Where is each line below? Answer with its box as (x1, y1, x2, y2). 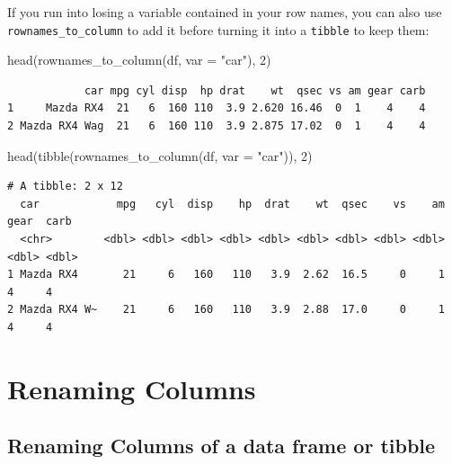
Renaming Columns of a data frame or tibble (7, 432, 436, 460)
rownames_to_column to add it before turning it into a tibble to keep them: (7, 20, 430, 39)
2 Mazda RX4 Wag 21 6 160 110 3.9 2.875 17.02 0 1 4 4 (7, 120, 426, 133)
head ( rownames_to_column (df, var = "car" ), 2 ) (7, 50, 271, 69)
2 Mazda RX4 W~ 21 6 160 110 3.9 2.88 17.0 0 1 (7, 303, 445, 317)
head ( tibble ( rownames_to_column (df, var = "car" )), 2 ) (7, 146, 313, 165)
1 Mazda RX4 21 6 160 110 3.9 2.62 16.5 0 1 (7, 268, 445, 281)
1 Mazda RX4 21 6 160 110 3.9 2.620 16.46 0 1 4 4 (7, 102, 426, 115)
